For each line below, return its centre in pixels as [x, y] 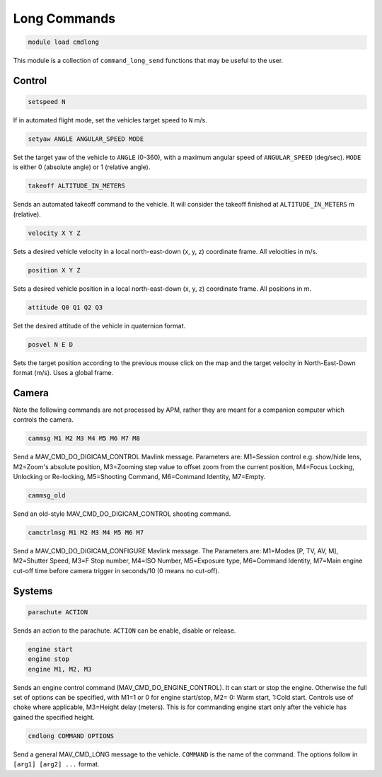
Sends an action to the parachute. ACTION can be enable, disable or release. [125, 631]
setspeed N [47, 102]
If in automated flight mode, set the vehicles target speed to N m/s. [110, 120]
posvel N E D [51, 344]
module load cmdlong [63, 42]
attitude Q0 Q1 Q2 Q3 [65, 307]
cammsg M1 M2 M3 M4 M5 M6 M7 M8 [84, 438]
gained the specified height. [54, 717]
